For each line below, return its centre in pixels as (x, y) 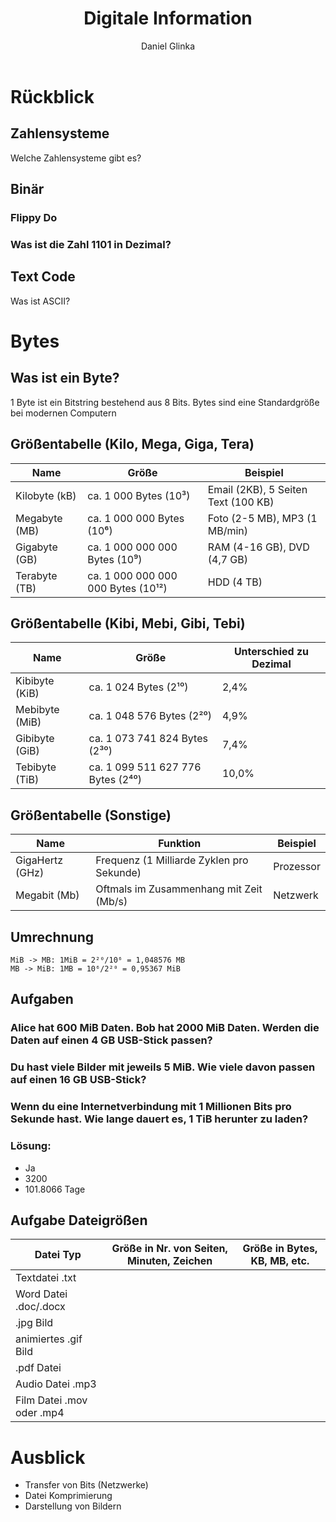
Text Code (43, 277)
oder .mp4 (40, 1413)
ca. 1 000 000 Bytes (136, 518)
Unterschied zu (271, 652)
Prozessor (297, 867)
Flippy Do (34, 218)
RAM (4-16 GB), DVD (258, 547)
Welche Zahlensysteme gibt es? (76, 158)
